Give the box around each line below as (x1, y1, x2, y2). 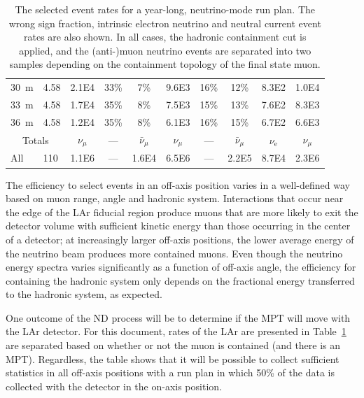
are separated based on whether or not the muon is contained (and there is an (6, 338, 341, 353)
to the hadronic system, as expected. (6, 287, 162, 301)
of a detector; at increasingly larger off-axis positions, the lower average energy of (6, 232, 354, 246)
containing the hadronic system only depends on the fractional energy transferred (6, 273, 355, 287)
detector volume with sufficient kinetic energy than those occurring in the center (6, 218, 351, 233)
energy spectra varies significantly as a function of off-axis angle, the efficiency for (6, 260, 356, 274)
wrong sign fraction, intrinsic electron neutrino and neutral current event (8, 15, 321, 30)
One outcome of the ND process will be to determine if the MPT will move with (6, 310, 351, 325)
